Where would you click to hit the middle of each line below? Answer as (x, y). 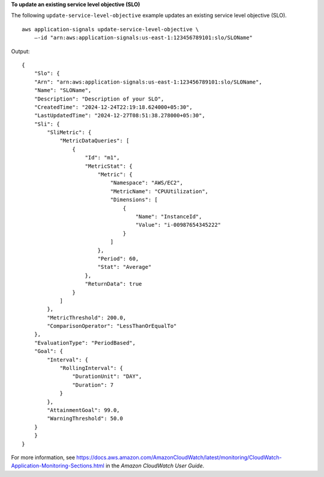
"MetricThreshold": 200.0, (87, 318)
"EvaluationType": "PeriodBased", (85, 343)
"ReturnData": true (113, 284)
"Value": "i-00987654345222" (178, 225)
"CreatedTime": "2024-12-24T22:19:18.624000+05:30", (113, 107)
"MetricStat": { (109, 166)
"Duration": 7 (93, 385)
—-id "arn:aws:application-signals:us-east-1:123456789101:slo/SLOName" (143, 38)
